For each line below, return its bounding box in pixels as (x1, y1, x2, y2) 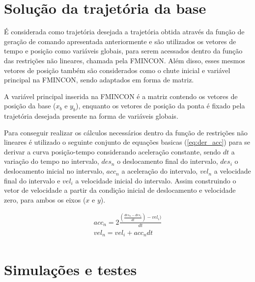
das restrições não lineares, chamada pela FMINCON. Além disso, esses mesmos (4, 55, 245, 65)
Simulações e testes (4, 259, 137, 280)
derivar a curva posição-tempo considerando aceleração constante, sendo (4, 146, 221, 156)
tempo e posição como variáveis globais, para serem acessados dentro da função (4, 46, 243, 56)
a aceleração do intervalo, (121, 166, 198, 176)
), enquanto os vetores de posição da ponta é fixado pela (75, 101, 245, 111)
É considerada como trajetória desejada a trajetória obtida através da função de (4, 26, 245, 37)
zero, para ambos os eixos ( (4, 194, 86, 205)
